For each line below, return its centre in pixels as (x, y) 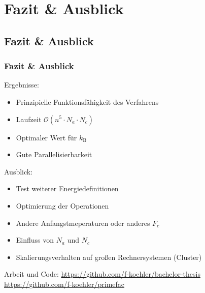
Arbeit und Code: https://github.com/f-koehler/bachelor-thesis (102, 274)
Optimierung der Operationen (62, 205)
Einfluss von (35, 240)
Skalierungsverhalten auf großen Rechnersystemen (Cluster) (109, 257)
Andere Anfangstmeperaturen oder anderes (83, 223)
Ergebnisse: (22, 85)
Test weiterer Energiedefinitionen (67, 188)
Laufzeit (29, 119)
